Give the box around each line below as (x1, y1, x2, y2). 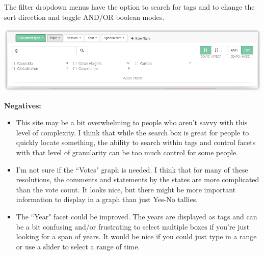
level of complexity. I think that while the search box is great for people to (16, 127, 249, 137)
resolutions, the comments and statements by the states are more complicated (16, 174, 259, 185)
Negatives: (4, 100, 41, 110)
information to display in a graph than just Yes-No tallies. (16, 194, 198, 205)
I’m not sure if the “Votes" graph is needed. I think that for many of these (16, 164, 248, 175)
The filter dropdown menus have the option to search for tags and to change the (4, 2, 255, 12)
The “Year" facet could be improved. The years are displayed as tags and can (16, 211, 257, 221)
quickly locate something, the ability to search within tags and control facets (16, 137, 256, 148)
